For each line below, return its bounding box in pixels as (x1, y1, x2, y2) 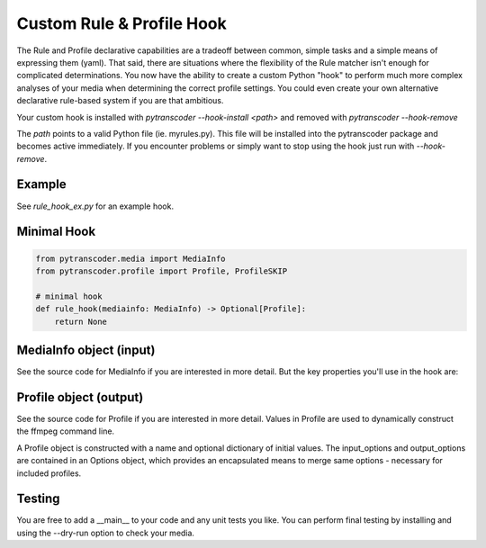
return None (54, 316, 108, 327)
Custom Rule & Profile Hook (16, 13, 227, 33)
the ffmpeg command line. (16, 426, 115, 436)
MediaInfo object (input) (16, 342, 156, 357)
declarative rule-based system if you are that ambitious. (16, 95, 224, 106)
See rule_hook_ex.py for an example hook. (16, 201, 175, 211)
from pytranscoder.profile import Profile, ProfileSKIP (35, 265, 288, 276)
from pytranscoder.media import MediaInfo (35, 253, 226, 264)
